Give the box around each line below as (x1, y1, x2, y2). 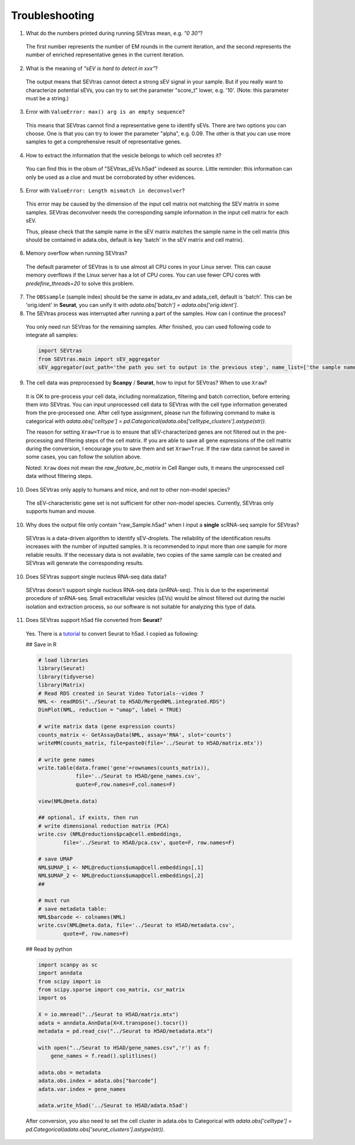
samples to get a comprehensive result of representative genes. (25, 138, 182, 145)
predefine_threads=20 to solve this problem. (25, 280, 134, 287)
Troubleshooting (11, 9, 95, 22)
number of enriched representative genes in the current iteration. (25, 51, 185, 59)
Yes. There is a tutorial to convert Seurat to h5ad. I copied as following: (25, 630, 199, 637)
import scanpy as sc (38, 961, 98, 968)
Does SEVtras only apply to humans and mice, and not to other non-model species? (25, 486, 230, 493)
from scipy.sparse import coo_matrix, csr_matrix (38, 986, 185, 993)
